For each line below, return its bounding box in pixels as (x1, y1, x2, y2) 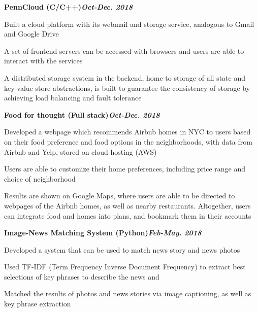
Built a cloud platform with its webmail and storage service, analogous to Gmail (4, 18, 254, 29)
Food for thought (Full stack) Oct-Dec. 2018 (4, 109, 160, 120)
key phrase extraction (4, 298, 71, 309)
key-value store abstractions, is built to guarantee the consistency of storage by (4, 82, 250, 93)
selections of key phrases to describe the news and (4, 271, 159, 282)
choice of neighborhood (4, 173, 76, 184)
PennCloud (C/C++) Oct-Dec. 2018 (4, 2, 133, 12)
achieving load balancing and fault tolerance (4, 92, 142, 103)
